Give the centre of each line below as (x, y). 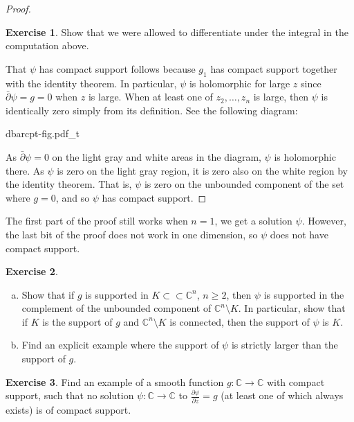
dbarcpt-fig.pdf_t (43, 133)
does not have (299, 234)
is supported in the (304, 294)
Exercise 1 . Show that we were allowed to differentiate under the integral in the (177, 32)
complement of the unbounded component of (117, 308)
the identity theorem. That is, (69, 184)
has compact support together (274, 68)
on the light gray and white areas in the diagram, (157, 156)
